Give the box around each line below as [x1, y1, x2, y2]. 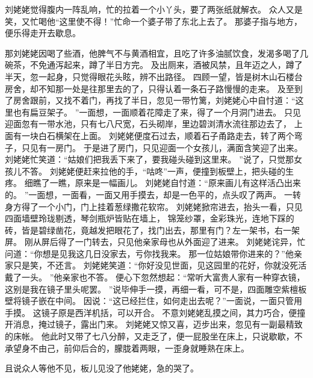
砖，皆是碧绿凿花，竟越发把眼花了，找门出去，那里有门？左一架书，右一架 [5, 223, 300, 236]
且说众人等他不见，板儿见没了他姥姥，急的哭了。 [5, 362, 199, 374]
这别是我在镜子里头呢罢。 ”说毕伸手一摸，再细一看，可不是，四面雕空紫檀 [5, 282, 299, 295]
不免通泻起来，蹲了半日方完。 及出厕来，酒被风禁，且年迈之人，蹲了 [29, 58, 303, 71]
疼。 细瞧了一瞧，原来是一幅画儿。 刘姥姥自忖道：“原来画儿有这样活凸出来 [5, 176, 301, 189]
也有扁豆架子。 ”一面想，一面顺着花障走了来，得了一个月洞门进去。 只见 [13, 105, 301, 118]
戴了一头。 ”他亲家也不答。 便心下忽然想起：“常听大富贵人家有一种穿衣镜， [5, 271, 305, 283]
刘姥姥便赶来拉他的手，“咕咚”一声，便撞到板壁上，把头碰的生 [49, 164, 294, 177]
